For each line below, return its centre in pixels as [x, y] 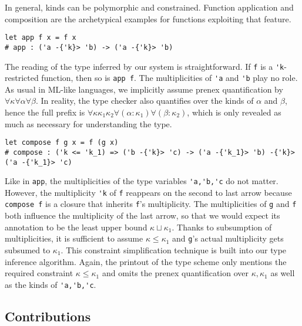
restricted [22, 78]
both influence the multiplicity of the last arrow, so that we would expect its [142, 215]
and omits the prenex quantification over [175, 273]
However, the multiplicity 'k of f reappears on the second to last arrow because [148, 192]
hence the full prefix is [45, 112]
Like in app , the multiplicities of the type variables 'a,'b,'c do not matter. [142, 181]
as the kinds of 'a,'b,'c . [51, 284]
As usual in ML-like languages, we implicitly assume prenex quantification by [144, 89]
